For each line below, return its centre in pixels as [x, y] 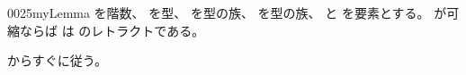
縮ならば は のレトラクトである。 [106, 30]
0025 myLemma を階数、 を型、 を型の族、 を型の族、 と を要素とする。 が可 [233, 12]
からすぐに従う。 [57, 60]
